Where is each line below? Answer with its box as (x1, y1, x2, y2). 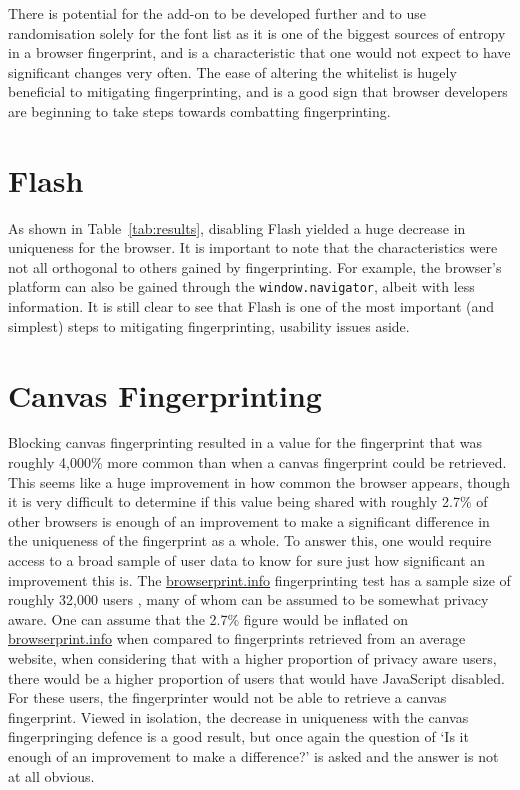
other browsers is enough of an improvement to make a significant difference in (8, 510, 490, 531)
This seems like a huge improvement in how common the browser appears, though (8, 471, 511, 492)
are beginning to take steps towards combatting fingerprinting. (8, 100, 391, 121)
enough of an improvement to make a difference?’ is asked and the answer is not (8, 745, 499, 766)
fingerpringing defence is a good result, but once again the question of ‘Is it (8, 726, 469, 747)
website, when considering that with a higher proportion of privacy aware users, (8, 647, 497, 668)
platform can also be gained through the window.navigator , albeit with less (8, 276, 475, 297)
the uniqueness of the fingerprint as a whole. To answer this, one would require (8, 530, 492, 551)
